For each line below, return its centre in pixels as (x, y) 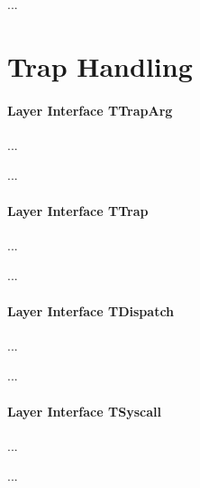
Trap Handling (100, 66)
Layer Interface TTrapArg (90, 110)
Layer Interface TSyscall (84, 411)
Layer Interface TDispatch (91, 310)
